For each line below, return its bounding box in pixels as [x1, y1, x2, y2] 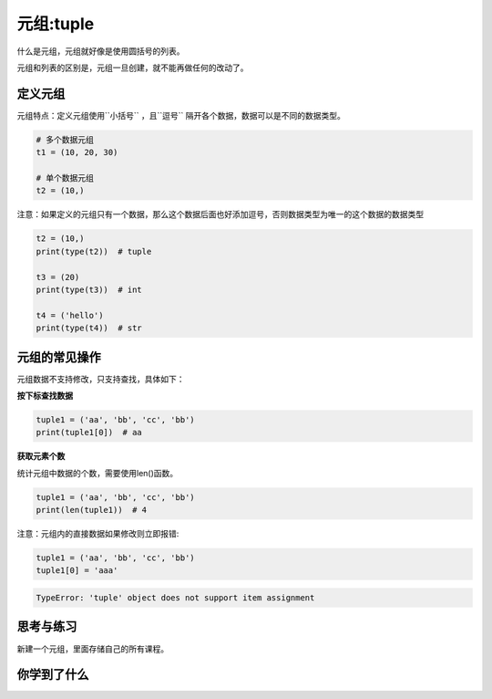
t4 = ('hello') [36, 310, 104, 320]
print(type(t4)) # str [36, 323, 143, 333]
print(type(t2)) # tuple [36, 246, 152, 256]
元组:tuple [16, 14, 95, 34]
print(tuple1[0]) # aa [36, 427, 143, 438]
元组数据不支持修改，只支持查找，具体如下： [16, 373, 185, 384]
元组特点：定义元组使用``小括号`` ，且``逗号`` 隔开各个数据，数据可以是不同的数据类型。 [16, 110, 346, 120]
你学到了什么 [16, 667, 89, 683]
